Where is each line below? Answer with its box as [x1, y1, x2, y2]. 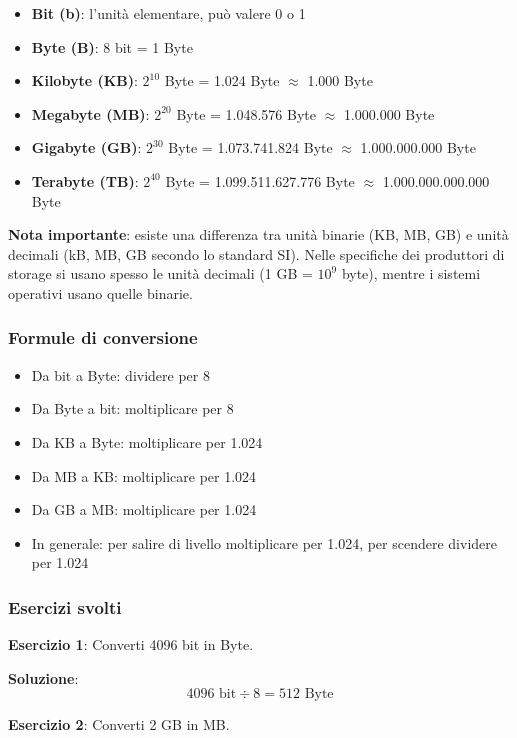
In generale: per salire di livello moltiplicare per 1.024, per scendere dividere [31, 532, 497, 553]
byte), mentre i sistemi [341, 263, 481, 284]
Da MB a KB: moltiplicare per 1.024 [31, 465, 257, 486]
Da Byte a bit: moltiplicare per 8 [31, 398, 234, 419]
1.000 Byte [307, 70, 373, 91]
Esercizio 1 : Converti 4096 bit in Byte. [8, 634, 254, 655]
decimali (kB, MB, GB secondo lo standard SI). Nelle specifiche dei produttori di [8, 243, 505, 264]
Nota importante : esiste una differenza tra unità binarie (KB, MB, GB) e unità [8, 224, 509, 245]
